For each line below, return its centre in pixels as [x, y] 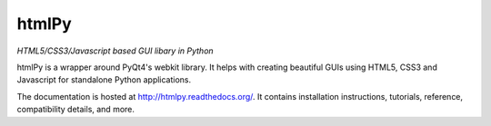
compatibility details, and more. [76, 110]
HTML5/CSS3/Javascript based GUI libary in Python [115, 51]
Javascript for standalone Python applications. [104, 80]
